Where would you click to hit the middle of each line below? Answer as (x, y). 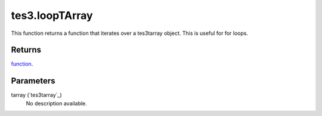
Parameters (33, 81)
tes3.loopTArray (52, 15)
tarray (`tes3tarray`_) (36, 95)
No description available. (57, 103)
